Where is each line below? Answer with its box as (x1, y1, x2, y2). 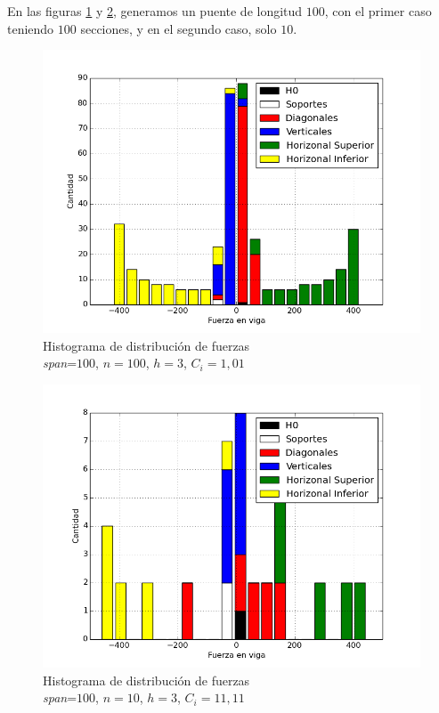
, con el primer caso (324, 2, 432, 20)
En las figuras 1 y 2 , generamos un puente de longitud (7, 2, 303, 20)
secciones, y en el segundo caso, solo (80, 19, 277, 37)
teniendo (7, 19, 54, 37)
